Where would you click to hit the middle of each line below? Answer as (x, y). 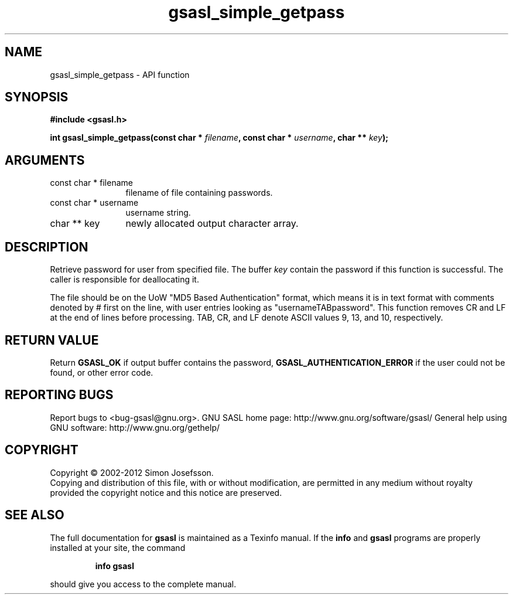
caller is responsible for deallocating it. (124, 280)
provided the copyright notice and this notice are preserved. (166, 492)
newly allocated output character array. (212, 224)
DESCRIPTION (47, 247)
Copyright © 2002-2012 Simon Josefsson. (132, 472)
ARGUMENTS (45, 160)
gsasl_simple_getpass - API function (120, 74)
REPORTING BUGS (59, 395)
